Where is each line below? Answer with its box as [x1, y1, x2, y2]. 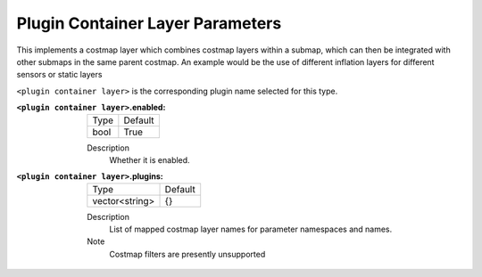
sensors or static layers [16, 69, 103, 80]
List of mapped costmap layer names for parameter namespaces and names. [109, 224, 393, 235]
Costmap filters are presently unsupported [109, 248, 266, 259]
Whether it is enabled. [109, 154, 191, 165]
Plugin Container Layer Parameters [16, 13, 282, 33]
